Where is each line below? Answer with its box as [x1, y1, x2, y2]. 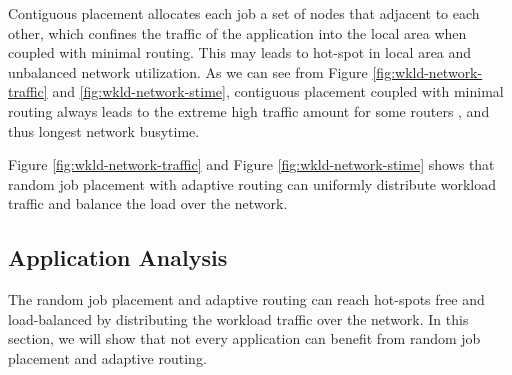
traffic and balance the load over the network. [8, 193, 288, 214]
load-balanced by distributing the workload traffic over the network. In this [8, 308, 469, 329]
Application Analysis [8, 242, 228, 273]
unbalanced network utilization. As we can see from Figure [8, 61, 368, 82]
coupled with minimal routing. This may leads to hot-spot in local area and [8, 42, 472, 63]
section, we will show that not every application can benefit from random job [8, 328, 481, 349]
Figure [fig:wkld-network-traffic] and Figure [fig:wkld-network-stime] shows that [8, 154, 495, 175]
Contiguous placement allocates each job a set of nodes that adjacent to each [8, 3, 480, 23]
